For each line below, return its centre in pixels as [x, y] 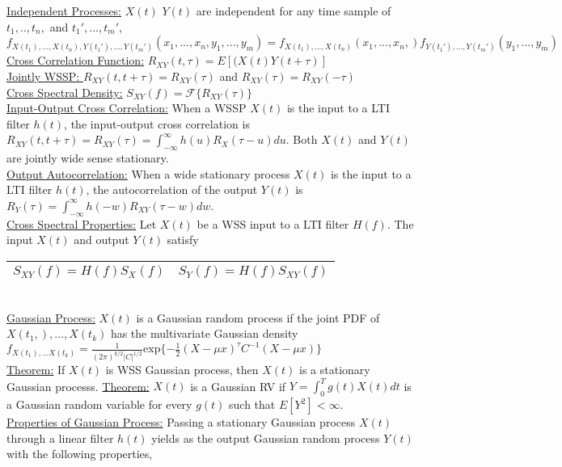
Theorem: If [36, 370]
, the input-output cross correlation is [157, 123]
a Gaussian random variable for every [99, 404]
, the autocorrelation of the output [172, 189]
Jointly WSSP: [43, 76]
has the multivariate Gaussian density [204, 333]
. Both [302, 139]
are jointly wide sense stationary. [88, 158]
